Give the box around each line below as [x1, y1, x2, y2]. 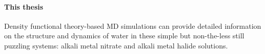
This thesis [4, 1, 44, 12]
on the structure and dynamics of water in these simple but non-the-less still [4, 30, 244, 41]
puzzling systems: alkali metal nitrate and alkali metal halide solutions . [4, 40, 228, 50]
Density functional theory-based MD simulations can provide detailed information [4, 20, 261, 31]
